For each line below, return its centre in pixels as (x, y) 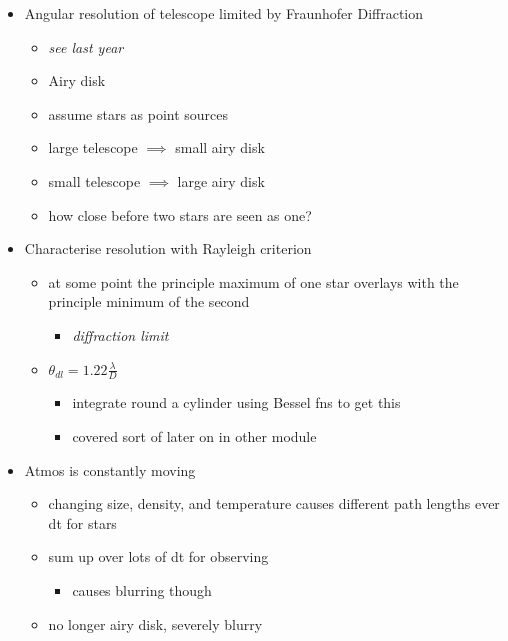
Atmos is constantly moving (110, 469)
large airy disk (221, 180)
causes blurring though (142, 589)
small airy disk (220, 147)
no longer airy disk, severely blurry (155, 623)
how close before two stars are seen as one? (180, 214)
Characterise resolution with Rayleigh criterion (168, 248)
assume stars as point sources (138, 113)
